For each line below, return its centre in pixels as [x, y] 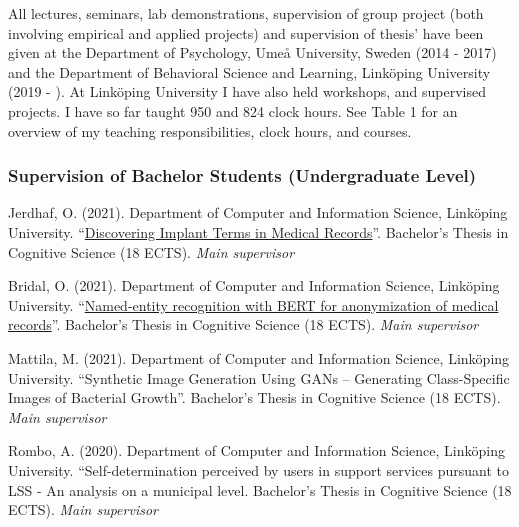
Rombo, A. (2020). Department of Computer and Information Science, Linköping [256, 450]
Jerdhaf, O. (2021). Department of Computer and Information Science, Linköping [258, 212]
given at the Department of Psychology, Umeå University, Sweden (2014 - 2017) [252, 52]
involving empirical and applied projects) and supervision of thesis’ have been [246, 32]
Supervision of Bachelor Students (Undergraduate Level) [242, 175]
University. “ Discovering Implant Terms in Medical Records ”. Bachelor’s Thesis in [258, 231]
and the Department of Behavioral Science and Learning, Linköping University [249, 71]
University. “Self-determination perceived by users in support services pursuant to [258, 469]
